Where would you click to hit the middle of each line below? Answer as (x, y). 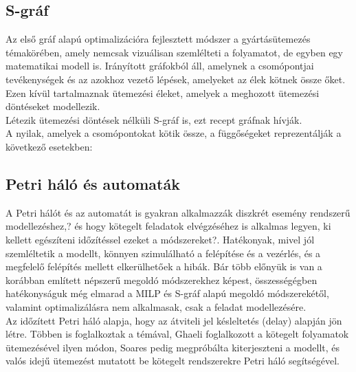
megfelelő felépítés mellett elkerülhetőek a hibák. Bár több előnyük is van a (164, 266)
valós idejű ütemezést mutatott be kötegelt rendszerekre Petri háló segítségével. (173, 361)
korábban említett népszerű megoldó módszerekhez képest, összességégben (162, 280)
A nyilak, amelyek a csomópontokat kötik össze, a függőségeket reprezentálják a (174, 133)
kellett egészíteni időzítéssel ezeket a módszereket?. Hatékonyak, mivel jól (160, 239)
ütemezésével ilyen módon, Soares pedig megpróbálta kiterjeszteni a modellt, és (173, 347)
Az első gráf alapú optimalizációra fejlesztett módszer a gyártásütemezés (158, 39)
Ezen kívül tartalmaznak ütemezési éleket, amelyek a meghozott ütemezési (163, 92)
